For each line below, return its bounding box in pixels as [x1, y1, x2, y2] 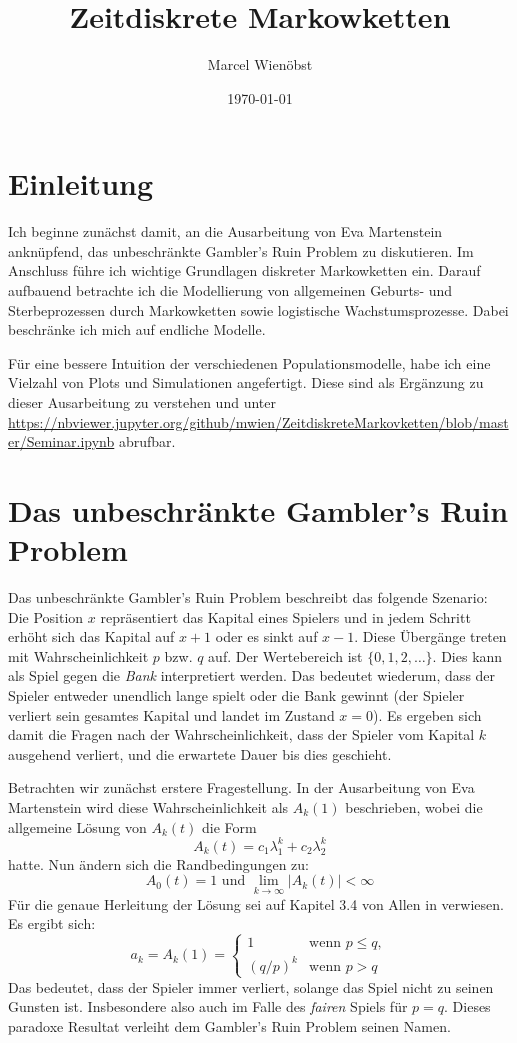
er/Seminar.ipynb [8, 431, 115, 452]
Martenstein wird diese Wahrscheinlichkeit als [8, 797, 289, 818]
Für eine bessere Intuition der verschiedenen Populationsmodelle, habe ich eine [8, 352, 491, 373]
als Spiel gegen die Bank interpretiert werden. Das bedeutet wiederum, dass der [8, 665, 496, 686]
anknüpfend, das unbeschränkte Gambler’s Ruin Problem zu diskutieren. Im [8, 240, 474, 261]
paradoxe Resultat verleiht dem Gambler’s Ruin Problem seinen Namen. [8, 1015, 451, 1036]
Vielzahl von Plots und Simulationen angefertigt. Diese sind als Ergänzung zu [8, 372, 484, 393]
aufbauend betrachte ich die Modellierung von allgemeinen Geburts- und [8, 280, 453, 301]
